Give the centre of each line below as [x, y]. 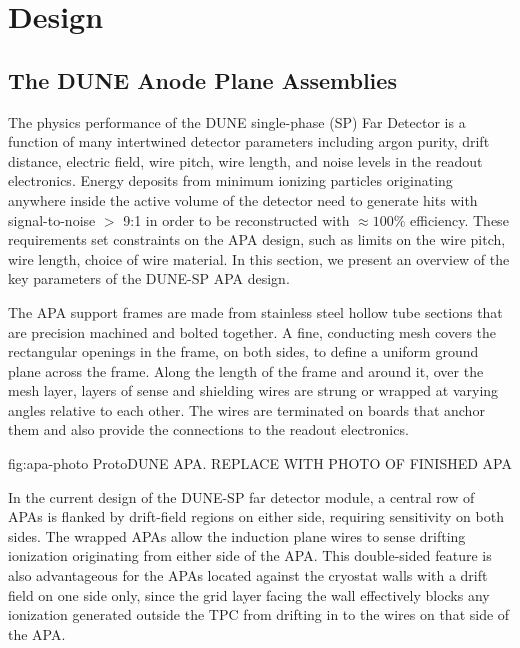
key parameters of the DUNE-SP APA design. [149, 278]
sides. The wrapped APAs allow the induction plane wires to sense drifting [237, 535]
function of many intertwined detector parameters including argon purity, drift [249, 141]
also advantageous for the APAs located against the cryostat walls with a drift [248, 575]
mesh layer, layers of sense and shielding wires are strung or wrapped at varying [253, 390]
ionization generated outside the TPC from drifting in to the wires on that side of [259, 614]
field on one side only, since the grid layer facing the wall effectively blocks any [249, 594]
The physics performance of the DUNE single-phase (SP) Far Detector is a [237, 121]
